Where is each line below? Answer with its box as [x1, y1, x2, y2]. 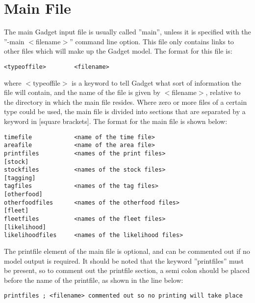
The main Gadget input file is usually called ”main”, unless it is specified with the [4, 27, 251, 37]
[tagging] [4, 174, 36, 182]
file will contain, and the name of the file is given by [4, 87, 160, 97]
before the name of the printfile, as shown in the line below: [4, 274, 183, 285]
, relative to [205, 87, 241, 97]
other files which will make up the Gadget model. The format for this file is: [4, 46, 232, 56]
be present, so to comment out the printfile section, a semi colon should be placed [4, 265, 250, 275]
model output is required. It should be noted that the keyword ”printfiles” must [4, 255, 244, 266]
